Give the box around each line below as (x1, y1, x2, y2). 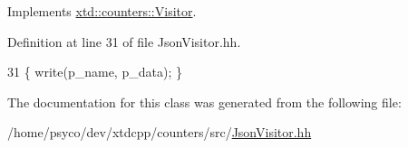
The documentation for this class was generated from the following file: (7, 92, 402, 111)
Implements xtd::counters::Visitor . (7, 2, 197, 20)
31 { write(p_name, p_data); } (7, 62, 182, 81)
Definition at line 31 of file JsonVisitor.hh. (7, 32, 241, 51)
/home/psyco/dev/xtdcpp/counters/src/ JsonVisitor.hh (7, 123, 312, 142)
